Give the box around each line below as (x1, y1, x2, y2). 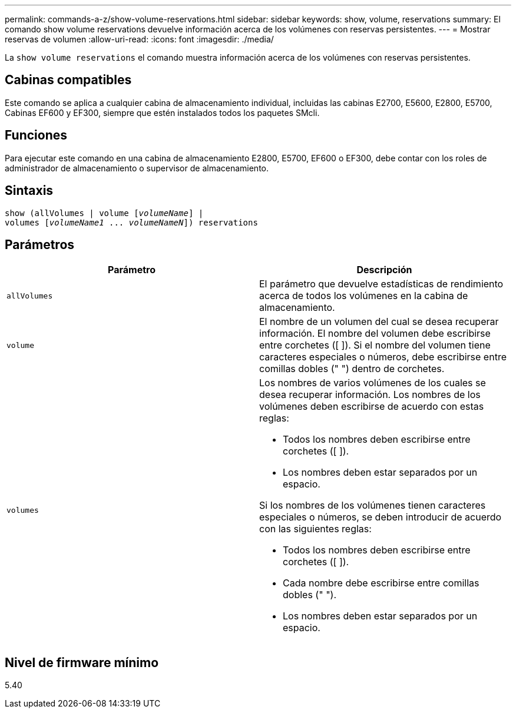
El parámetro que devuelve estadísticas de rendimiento (259, 278, 504, 290)
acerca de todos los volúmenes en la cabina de (259, 290, 468, 302)
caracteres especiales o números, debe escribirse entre (259, 351, 507, 363)
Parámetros (5, 237, 75, 252)
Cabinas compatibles (5, 72, 132, 88)
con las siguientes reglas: (259, 523, 372, 535)
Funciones (5, 128, 68, 143)
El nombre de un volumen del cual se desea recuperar (259, 316, 499, 328)
